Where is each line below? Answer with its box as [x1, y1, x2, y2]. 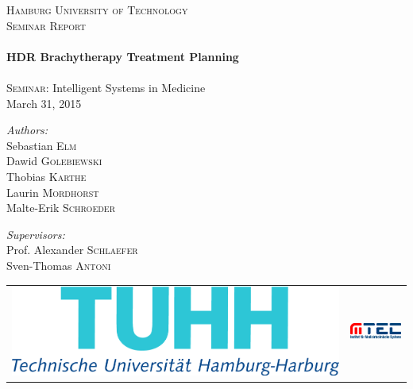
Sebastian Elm [6, 137, 77, 153]
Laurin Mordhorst [6, 183, 99, 200]
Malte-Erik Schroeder [6, 199, 116, 216]
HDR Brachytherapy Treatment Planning [6, 48, 239, 64]
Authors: [6, 121, 48, 138]
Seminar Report [6, 17, 86, 33]
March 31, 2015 [6, 94, 82, 111]
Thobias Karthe [6, 168, 87, 184]
